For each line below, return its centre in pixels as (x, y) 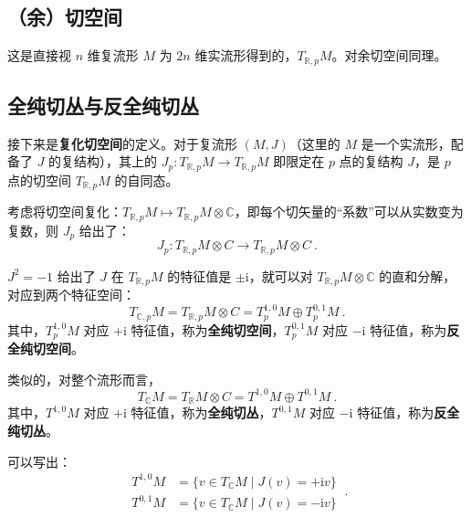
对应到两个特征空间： (71, 295)
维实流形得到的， (246, 55)
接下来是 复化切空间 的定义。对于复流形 (122, 143)
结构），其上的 (116, 161)
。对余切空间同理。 (389, 55)
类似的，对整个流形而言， (84, 379)
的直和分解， (418, 275)
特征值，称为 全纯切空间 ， (208, 329)
